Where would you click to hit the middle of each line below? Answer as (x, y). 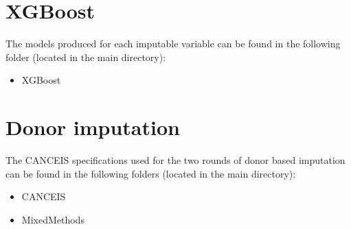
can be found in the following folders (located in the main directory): (151, 173)
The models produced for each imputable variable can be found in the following (173, 44)
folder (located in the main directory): (86, 57)
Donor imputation (93, 127)
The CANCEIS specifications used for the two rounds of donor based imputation (175, 160)
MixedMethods (53, 219)
